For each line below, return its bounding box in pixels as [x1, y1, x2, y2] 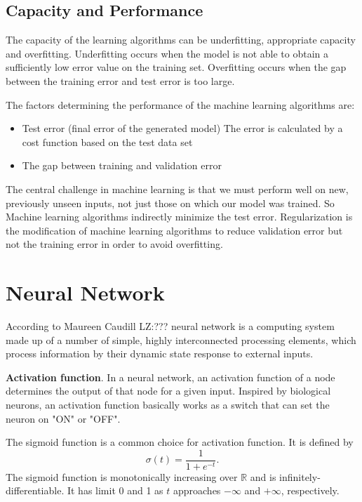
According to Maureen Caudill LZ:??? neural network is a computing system [6, 319, 335, 333]
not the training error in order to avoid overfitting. [6, 237, 223, 251]
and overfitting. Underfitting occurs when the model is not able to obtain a [6, 46, 328, 60]
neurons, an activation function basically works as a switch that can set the [6, 397, 330, 412]
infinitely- [279, 469, 321, 484]
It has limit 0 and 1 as [67, 483, 163, 498]
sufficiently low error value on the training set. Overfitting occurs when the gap [6, 60, 347, 74]
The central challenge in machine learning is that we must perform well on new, [6, 181, 349, 196]
